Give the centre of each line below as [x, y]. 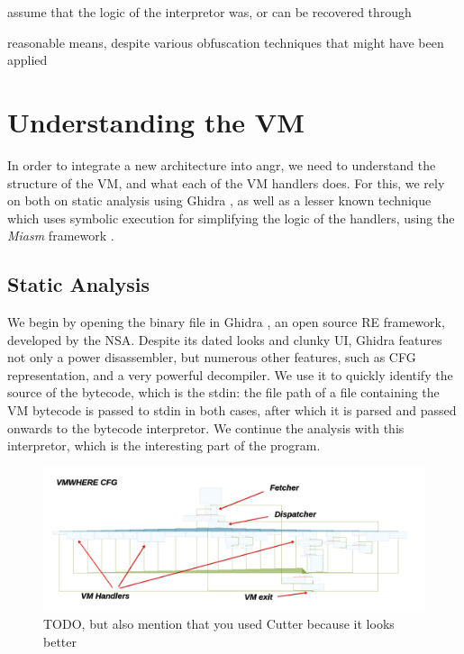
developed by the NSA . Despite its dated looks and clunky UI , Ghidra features [225, 339]
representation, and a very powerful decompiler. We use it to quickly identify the [230, 374]
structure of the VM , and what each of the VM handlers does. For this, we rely [226, 182]
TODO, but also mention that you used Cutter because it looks [219, 624]
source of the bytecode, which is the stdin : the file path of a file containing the [223, 392]
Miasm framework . [61, 236]
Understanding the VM [156, 121]
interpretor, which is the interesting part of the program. [164, 445]
